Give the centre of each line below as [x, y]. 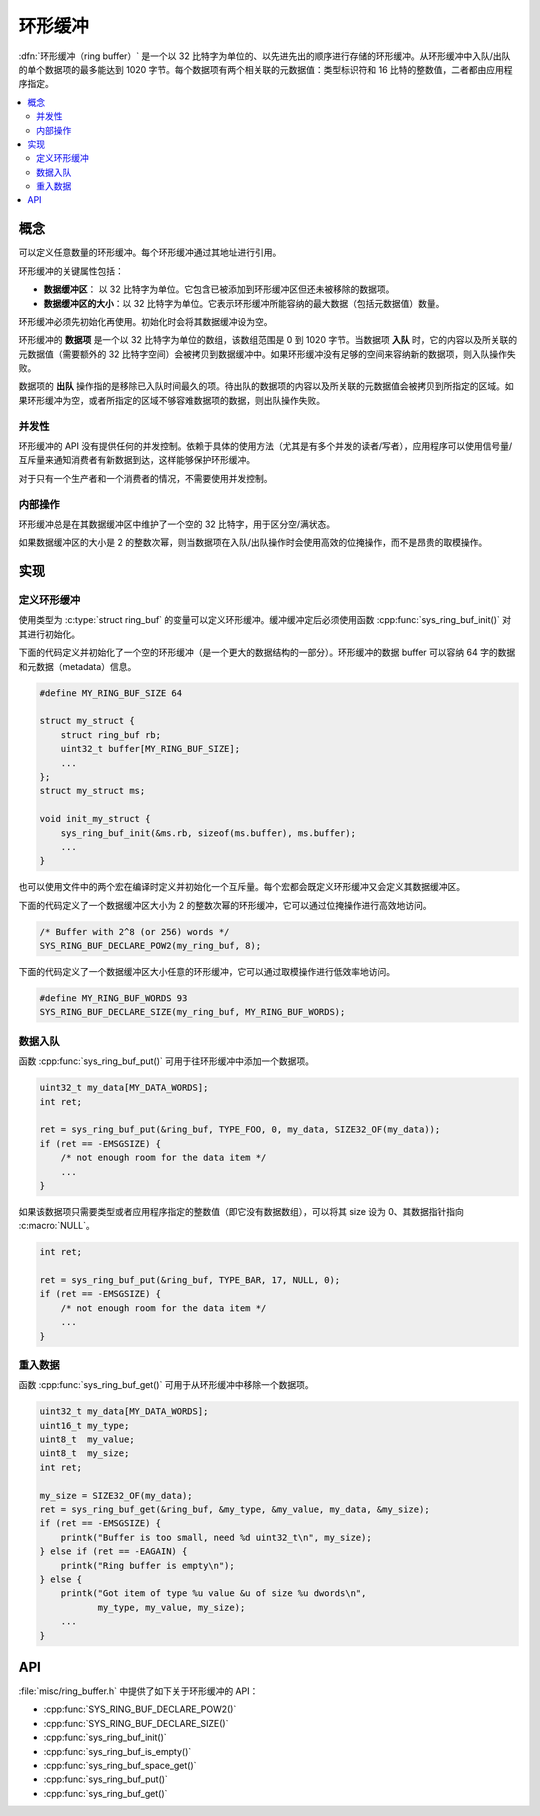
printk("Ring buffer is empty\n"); [147, 1565]
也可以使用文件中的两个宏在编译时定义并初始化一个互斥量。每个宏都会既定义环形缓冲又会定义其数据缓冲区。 [241, 887]
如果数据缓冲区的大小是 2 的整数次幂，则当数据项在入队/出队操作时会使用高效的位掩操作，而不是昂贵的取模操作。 [253, 542]
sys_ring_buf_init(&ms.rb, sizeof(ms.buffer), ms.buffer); [208, 833]
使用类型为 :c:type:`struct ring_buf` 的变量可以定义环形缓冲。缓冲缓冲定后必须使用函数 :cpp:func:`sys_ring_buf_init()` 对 [265, 620]
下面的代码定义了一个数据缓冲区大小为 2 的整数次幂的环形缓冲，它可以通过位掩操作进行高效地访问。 [225, 905]
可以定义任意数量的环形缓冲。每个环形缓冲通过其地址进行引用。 [150, 252]
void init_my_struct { [95, 819]
